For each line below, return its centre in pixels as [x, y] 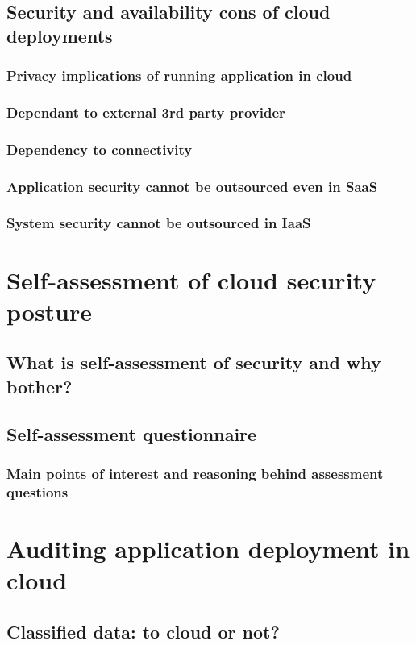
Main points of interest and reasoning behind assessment [195, 473]
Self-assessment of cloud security [191, 279]
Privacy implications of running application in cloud [179, 75]
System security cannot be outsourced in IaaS [159, 223]
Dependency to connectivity [100, 149]
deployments [60, 35]
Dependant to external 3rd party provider [146, 112]
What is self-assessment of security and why [194, 362]
